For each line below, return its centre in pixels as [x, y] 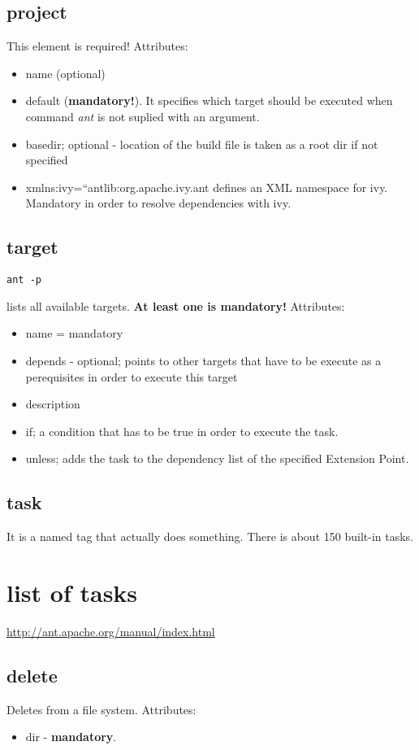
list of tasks [72, 592]
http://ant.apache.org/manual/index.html [111, 631]
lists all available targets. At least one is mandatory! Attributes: [176, 305]
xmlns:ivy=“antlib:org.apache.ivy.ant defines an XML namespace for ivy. [207, 187]
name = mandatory [74, 333]
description [53, 404]
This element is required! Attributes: [97, 46]
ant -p [24, 280]
